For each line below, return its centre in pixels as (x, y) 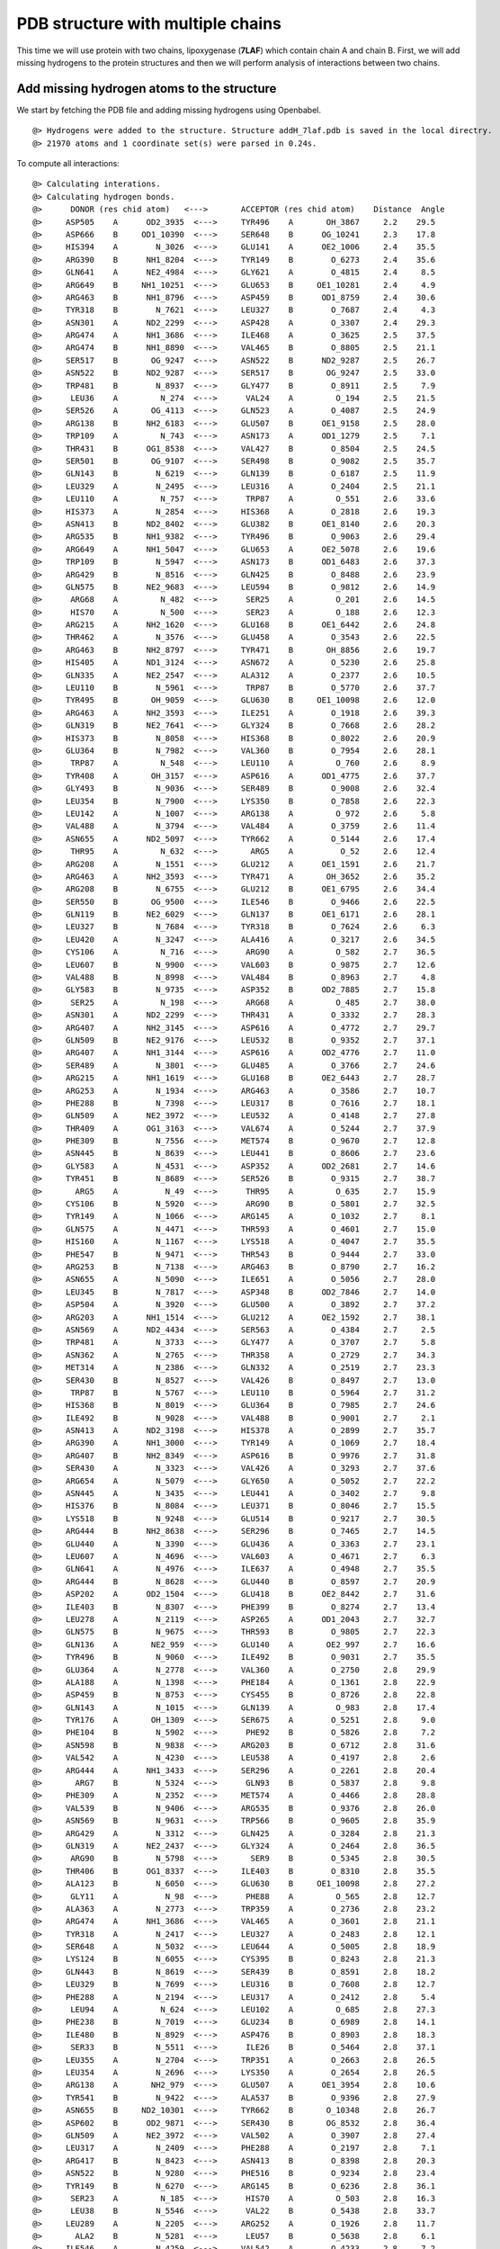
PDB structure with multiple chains (149, 23)
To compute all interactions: (68, 164)
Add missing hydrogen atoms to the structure (147, 89)
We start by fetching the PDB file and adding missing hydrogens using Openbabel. (169, 110)
